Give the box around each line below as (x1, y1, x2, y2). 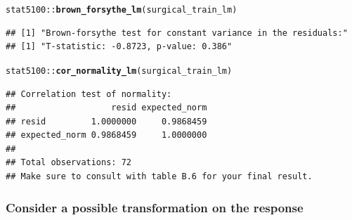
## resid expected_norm (6, 103, 207, 113)
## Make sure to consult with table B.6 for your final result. (6, 172, 313, 182)
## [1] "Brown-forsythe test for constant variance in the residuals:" (6, 27, 348, 38)
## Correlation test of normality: (6, 89, 172, 99)
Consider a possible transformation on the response (6, 198, 304, 216)
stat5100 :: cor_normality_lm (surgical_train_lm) (6, 65, 233, 76)
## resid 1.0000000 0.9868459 (6, 116, 207, 127)
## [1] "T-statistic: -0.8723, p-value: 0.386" (6, 41, 233, 52)
